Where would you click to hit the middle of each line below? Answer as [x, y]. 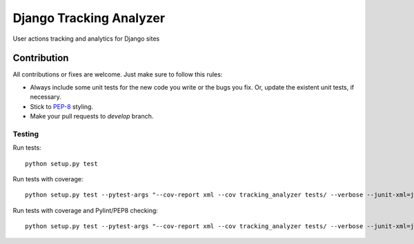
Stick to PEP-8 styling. [61, 106]
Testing [26, 134]
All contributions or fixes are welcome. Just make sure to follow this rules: [118, 74]
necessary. [46, 97]
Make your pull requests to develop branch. [92, 116]
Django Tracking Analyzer [89, 18]
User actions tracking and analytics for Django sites [86, 39]
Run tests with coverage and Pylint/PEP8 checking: [86, 210]
